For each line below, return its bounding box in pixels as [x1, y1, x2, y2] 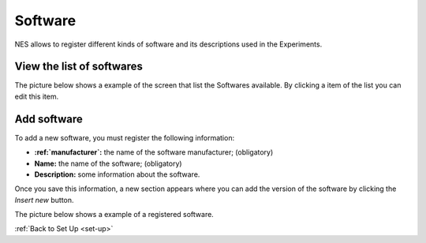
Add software [14, 112, 83, 125]
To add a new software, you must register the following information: [14, 133, 235, 142]
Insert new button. [14, 195, 74, 204]
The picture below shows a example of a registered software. [14, 210, 215, 219]
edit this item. [14, 92, 59, 101]
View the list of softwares [14, 60, 144, 73]
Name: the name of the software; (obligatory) [34, 159, 182, 168]
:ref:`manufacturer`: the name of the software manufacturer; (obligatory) [34, 148, 274, 157]
